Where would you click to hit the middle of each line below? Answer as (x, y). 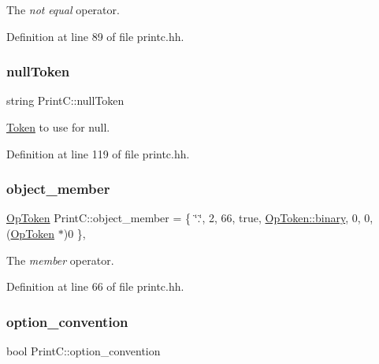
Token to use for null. (58, 127)
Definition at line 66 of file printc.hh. (95, 286)
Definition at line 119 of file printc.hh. (98, 153)
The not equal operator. (63, 9)
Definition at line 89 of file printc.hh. (95, 36)
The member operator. (60, 260)
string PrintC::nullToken (65, 100)
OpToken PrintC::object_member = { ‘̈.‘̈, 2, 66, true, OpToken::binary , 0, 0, (190, 218)
